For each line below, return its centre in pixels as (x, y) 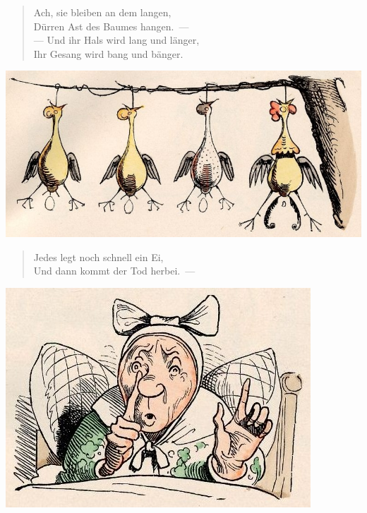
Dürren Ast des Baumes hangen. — (111, 26)
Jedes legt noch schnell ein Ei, (98, 256)
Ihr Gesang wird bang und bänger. (108, 53)
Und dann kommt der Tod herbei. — (114, 271)
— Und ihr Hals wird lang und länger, (116, 40)
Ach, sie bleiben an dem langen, (102, 12)
